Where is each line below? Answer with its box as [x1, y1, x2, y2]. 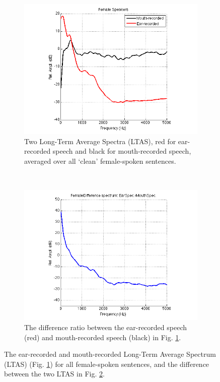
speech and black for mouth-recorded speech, [52, 146, 191, 156]
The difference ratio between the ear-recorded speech [24, 322, 187, 333]
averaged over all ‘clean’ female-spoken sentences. [24, 155, 176, 166]
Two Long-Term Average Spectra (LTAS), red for [24, 136, 176, 146]
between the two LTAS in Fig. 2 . [4, 368, 105, 379]
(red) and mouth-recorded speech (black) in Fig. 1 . [24, 332, 181, 342]
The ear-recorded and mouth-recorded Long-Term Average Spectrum [4, 349, 216, 359]
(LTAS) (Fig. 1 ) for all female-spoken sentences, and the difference [4, 358, 209, 369]
